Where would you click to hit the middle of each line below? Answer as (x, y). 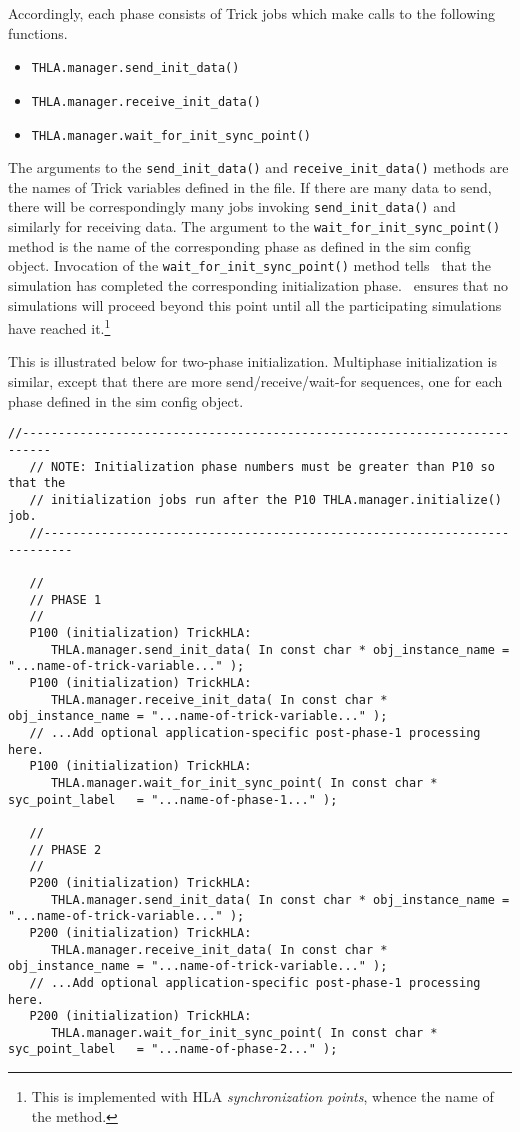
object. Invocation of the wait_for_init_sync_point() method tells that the (249, 265)
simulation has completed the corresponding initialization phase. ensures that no (258, 284)
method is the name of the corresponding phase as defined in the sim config (239, 245)
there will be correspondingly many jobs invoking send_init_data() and (232, 206)
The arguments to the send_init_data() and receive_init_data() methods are (258, 167)
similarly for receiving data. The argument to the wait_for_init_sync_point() (254, 226)
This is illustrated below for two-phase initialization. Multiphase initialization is (253, 361)
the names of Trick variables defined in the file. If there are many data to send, (250, 186)
